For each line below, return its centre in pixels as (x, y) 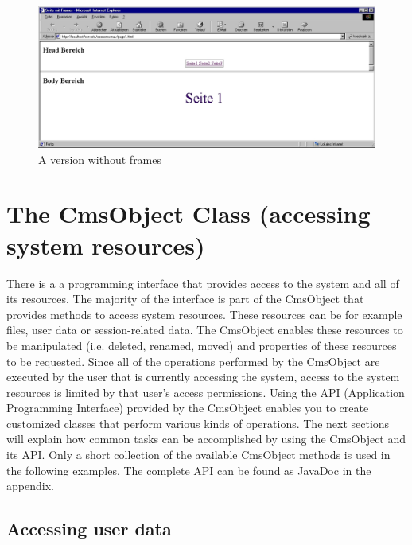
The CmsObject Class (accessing (189, 214)
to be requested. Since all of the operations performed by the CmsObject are (193, 361)
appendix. (30, 486)
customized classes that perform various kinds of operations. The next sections (198, 423)
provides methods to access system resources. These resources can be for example (204, 314)
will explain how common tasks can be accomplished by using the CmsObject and (206, 439)
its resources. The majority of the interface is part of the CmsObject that (185, 299)
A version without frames (100, 159)
